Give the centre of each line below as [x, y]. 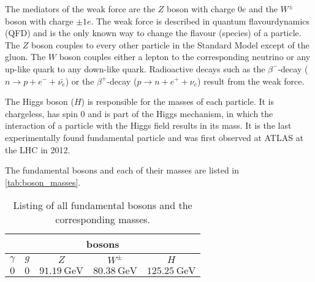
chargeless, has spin [41, 113]
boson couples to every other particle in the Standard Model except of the [170, 44]
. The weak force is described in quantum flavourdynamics [200, 21]
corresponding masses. [103, 219]
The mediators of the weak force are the [80, 9]
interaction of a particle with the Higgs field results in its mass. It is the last [148, 125]
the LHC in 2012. [38, 149]
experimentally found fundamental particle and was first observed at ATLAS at [154, 137]
